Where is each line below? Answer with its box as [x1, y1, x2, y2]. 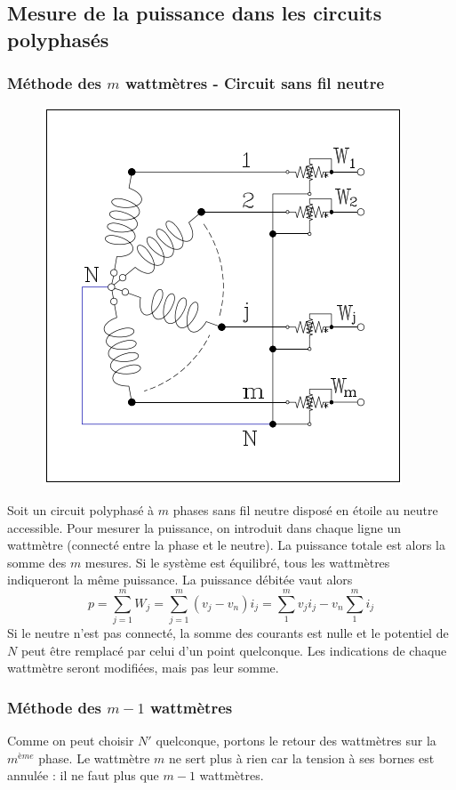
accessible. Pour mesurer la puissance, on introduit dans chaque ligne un [7, 518, 401, 536]
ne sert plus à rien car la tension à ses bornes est [169, 748, 435, 767]
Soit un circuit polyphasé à [7, 500, 155, 519]
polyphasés [7, 25, 109, 52]
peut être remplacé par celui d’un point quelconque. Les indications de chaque [20, 641, 447, 659]
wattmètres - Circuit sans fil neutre [124, 72, 385, 94]
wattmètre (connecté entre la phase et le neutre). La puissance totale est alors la [7, 536, 445, 554]
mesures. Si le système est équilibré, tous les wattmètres [84, 552, 390, 571]
